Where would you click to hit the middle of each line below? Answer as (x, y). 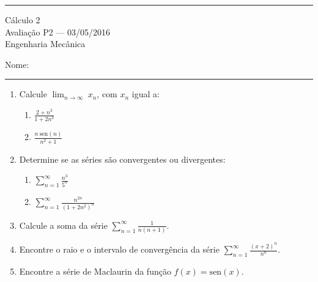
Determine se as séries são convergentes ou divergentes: (122, 159)
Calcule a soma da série (63, 225)
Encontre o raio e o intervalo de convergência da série (119, 249)
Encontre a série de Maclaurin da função (95, 271)
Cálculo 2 (23, 20)
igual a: (146, 94)
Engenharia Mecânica (45, 44)
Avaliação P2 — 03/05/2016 (58, 32)
